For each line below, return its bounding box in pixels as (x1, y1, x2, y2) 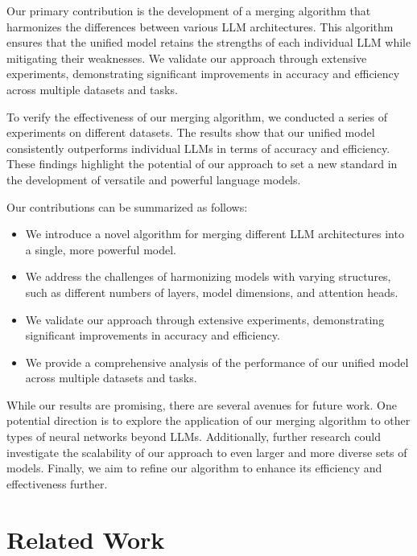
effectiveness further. (6, 475, 108, 492)
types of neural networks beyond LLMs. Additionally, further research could (6, 428, 381, 445)
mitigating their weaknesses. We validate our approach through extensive (6, 49, 367, 66)
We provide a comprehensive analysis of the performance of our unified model (25, 353, 409, 370)
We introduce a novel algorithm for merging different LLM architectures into (25, 225, 404, 242)
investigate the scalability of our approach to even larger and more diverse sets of (6, 443, 407, 460)
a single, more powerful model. (25, 241, 177, 257)
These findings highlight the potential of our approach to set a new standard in (6, 155, 398, 172)
